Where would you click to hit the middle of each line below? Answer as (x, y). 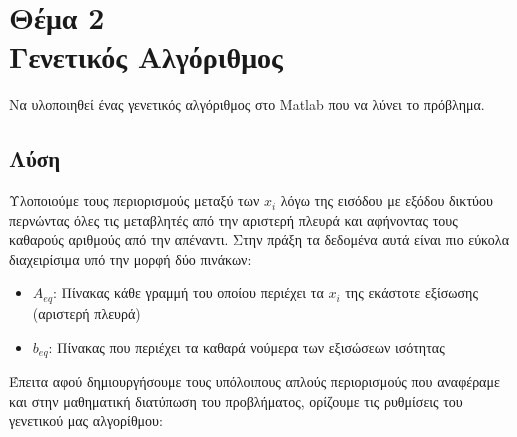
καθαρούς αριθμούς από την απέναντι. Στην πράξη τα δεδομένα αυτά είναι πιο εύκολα (259, 239)
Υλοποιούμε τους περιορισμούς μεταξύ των (134, 200)
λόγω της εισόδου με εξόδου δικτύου (386, 200)
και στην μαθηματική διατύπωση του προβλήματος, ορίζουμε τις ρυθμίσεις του (236, 400)
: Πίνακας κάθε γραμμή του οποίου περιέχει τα (188, 292)
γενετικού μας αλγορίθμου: (86, 420)
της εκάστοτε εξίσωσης (411, 292)
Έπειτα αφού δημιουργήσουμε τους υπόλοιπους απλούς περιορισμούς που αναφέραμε (254, 380)
